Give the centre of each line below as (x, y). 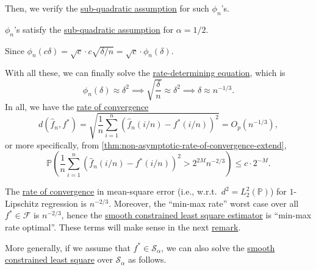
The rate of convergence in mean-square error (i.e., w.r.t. (111, 191)
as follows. (147, 259)
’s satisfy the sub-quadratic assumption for (94, 29)
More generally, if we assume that (68, 247)
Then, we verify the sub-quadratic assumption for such (107, 8)
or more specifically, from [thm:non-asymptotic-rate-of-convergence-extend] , (146, 144)
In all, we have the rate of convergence (77, 106)
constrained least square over (59, 259)
